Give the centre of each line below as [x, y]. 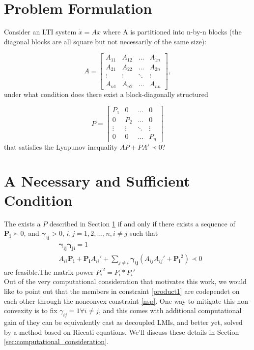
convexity [18, 310]
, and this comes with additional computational [170, 310]
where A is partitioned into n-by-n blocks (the [172, 32]
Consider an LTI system [40, 32]
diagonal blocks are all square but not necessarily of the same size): [105, 41]
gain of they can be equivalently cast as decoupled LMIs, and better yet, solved [123, 322]
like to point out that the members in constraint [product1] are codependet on [122, 291]
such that [144, 233]
